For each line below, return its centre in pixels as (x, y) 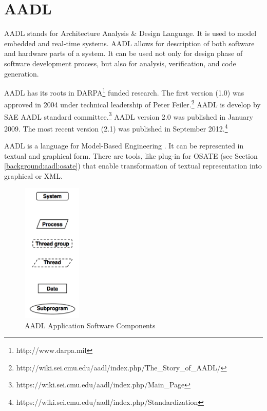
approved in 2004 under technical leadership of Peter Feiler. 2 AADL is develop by (132, 104)
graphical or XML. (33, 175)
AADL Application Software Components (90, 325)
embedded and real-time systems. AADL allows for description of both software (129, 43)
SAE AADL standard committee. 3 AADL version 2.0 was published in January (129, 116)
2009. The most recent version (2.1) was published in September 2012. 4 (116, 127)
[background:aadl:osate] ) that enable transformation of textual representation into (133, 166)
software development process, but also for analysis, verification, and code (120, 63)
